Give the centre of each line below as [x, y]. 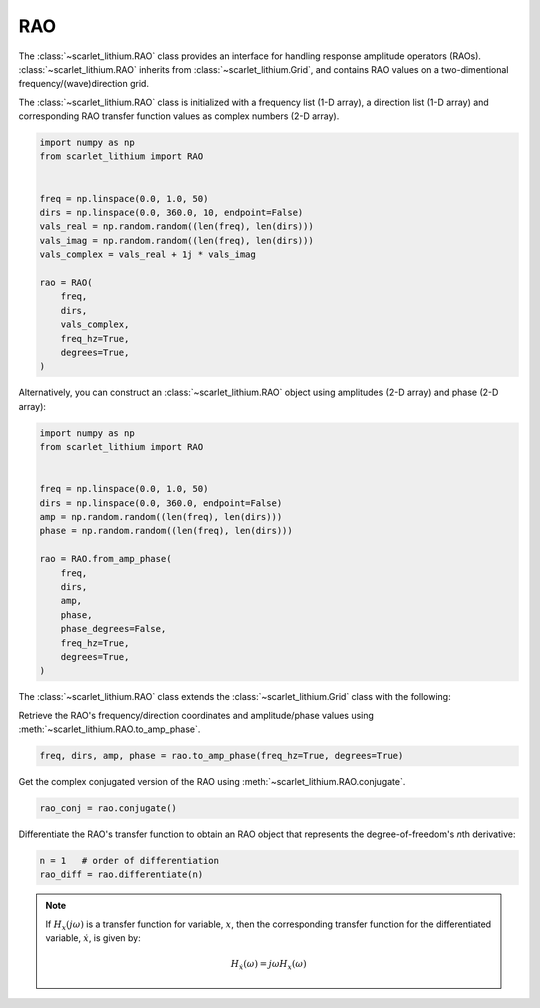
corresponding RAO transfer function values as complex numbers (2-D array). [179, 116]
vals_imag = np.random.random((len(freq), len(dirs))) [176, 240]
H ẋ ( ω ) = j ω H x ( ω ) [268, 965]
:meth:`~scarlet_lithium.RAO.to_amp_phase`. [109, 729]
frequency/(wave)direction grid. [84, 84]
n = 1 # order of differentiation [129, 861]
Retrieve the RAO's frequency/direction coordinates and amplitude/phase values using [196, 715]
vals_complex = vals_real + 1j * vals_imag [148, 254]
